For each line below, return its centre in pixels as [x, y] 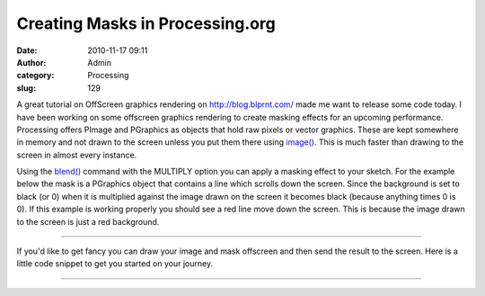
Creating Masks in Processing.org [146, 23]
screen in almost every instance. [77, 155]
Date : [27, 50]
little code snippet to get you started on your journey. [115, 264]
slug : [26, 88]
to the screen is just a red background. [88, 221]
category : [35, 76]
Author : [31, 62]
